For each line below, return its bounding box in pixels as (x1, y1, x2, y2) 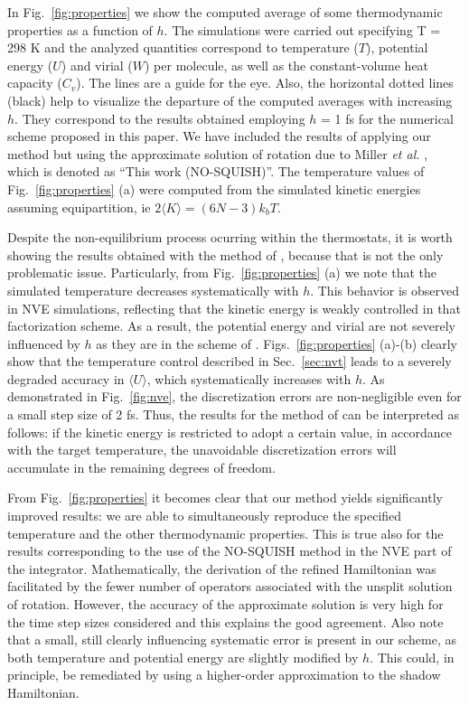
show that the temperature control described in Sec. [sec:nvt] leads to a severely (7, 352, 452, 371)
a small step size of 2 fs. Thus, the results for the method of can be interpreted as (7, 405, 460, 424)
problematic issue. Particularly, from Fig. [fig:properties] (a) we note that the (7, 263, 436, 282)
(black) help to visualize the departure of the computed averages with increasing (7, 90, 453, 109)
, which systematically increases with (146, 369, 352, 388)
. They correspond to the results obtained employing (14, 108, 305, 127)
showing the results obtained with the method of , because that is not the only (7, 245, 444, 264)
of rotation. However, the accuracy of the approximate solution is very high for (7, 595, 444, 613)
